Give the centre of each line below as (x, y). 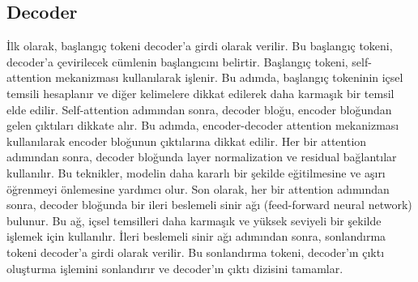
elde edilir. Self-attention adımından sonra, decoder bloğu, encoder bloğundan (199, 109)
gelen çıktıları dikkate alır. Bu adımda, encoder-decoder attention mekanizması (203, 125)
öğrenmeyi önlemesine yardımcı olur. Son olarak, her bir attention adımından (198, 188)
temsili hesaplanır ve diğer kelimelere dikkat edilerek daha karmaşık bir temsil (200, 93)
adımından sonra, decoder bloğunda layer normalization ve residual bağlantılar (202, 157)
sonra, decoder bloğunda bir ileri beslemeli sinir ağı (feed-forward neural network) (209, 205)
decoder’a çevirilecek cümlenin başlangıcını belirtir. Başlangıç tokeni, (177, 61)
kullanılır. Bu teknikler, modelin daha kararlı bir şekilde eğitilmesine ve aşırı (196, 172)
